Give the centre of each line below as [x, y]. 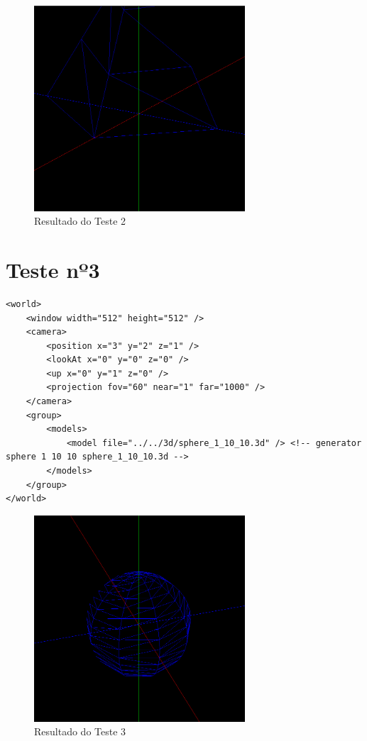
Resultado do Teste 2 [80, 221]
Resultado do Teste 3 [80, 731]
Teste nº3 [53, 269]
